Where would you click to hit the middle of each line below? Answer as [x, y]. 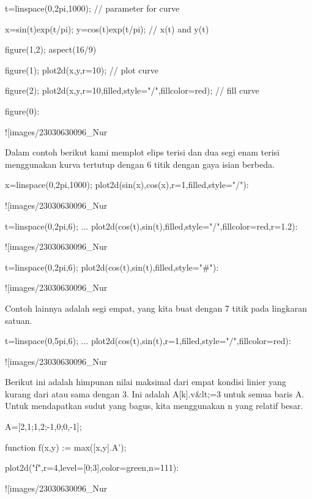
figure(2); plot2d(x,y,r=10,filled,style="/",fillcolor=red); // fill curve [132, 90]
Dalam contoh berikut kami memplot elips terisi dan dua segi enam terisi [142, 152]
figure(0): [22, 111]
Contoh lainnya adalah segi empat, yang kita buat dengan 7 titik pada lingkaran [156, 308]
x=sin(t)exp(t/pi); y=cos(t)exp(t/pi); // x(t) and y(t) [107, 28]
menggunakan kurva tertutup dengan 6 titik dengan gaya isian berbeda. [140, 164]
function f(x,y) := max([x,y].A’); [66, 447]
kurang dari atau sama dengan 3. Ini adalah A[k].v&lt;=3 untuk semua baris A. [155, 393]
